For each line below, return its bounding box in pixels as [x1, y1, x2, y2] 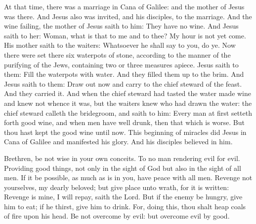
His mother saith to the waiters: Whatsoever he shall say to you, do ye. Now [4, 40, 236, 50]
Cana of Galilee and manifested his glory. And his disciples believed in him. [4, 136, 233, 147]
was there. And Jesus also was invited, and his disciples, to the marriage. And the [4, 11, 252, 21]
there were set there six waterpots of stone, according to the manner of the [4, 49, 231, 60]
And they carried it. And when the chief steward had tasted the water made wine [4, 88, 252, 98]
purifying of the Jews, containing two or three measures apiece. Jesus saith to [4, 59, 239, 69]
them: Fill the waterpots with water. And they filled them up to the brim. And [4, 69, 244, 79]
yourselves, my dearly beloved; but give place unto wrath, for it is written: [4, 182, 229, 192]
